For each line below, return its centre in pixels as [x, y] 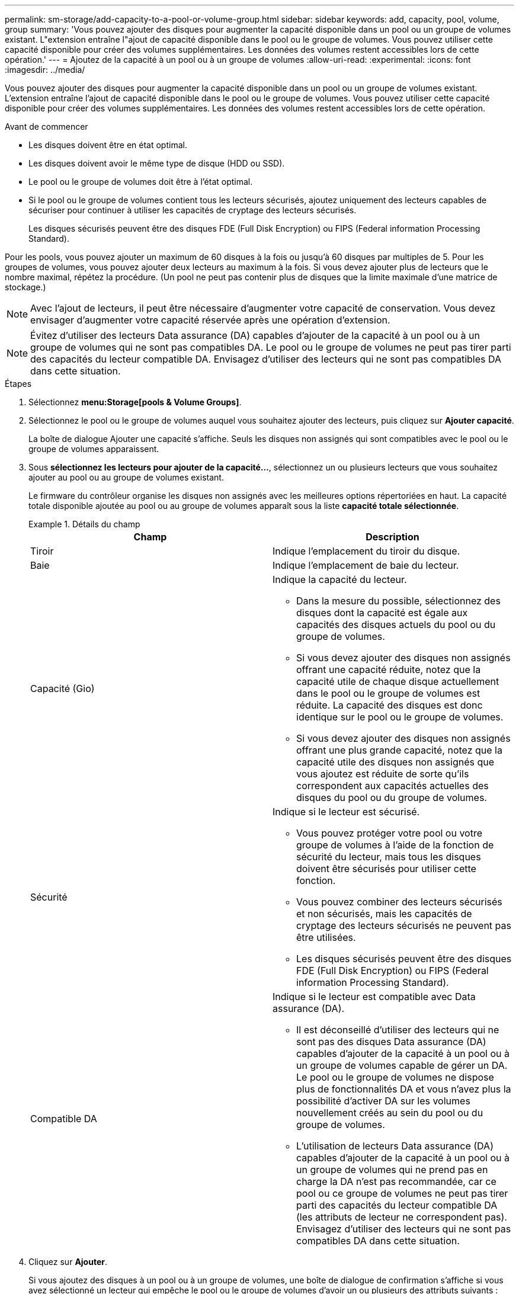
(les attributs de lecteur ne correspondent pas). [402, 1217]
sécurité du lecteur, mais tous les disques [389, 857]
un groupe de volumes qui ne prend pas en [392, 1170]
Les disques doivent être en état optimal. [108, 145]
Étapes [18, 384]
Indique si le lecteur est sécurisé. [346, 812]
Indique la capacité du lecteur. [340, 579]
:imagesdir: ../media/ [45, 70]
